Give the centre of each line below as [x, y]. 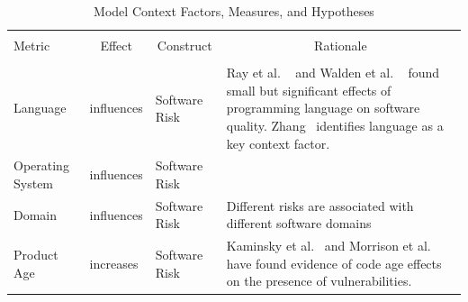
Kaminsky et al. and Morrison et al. [328, 246]
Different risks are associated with [320, 205]
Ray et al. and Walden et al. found [333, 73]
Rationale [341, 46]
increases [114, 263]
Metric [32, 46]
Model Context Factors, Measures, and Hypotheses [234, 11]
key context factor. [278, 143]
